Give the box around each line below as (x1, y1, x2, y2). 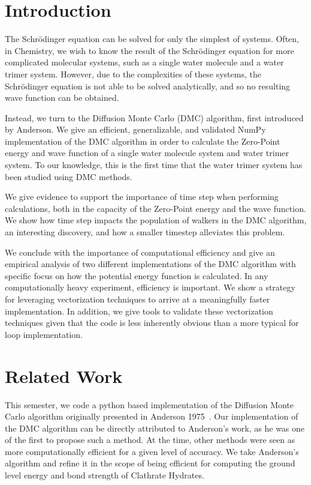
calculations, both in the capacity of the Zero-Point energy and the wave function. (5, 202, 306, 214)
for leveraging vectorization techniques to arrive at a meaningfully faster (5, 293, 270, 305)
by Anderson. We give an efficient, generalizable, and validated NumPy (5, 123, 266, 136)
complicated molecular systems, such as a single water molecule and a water (5, 56, 284, 68)
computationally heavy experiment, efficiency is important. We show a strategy (5, 281, 295, 294)
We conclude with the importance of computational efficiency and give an (5, 246, 275, 258)
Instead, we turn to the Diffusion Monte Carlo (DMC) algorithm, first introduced (5, 111, 304, 124)
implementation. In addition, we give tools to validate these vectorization (5, 304, 273, 317)
